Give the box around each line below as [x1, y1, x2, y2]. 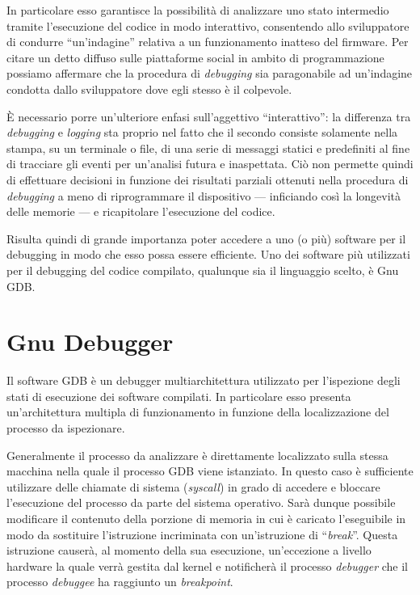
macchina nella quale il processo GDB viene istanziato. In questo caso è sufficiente [6, 462, 414, 479]
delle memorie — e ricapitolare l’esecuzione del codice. [6, 203, 275, 220]
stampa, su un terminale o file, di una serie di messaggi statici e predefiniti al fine [6, 139, 410, 156]
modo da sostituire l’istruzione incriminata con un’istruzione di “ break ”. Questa [6, 525, 398, 542]
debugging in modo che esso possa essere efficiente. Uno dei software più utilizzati [6, 246, 410, 263]
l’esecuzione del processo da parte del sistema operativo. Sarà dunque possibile [6, 494, 396, 511]
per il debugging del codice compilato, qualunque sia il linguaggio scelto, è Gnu [6, 261, 399, 278]
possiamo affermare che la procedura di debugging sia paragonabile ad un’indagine [6, 65, 413, 82]
